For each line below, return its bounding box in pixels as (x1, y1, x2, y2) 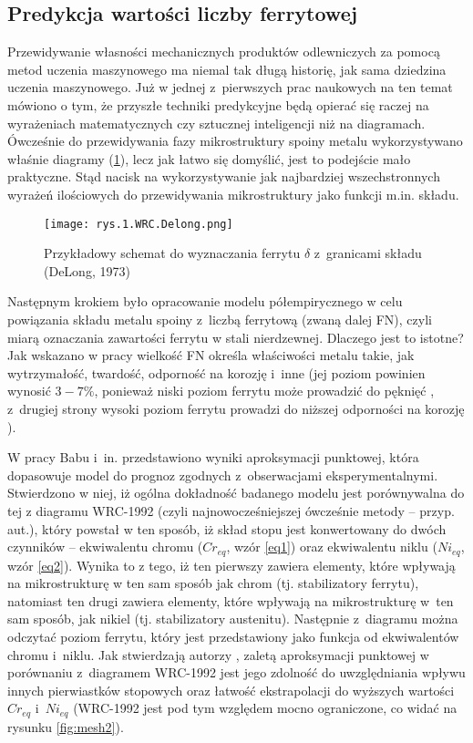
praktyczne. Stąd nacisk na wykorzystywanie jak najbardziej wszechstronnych (7, 167, 440, 186)
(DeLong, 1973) (44, 261, 130, 280)
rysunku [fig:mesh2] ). (7, 717, 124, 736)
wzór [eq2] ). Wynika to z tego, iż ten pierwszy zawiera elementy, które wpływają (7, 555, 456, 574)
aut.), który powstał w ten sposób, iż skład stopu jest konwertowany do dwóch (7, 519, 447, 538)
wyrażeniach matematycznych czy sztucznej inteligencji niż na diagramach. (7, 113, 426, 132)
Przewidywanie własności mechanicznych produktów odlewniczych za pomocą (7, 42, 440, 61)
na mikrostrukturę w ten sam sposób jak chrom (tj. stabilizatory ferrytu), (7, 573, 419, 593)
